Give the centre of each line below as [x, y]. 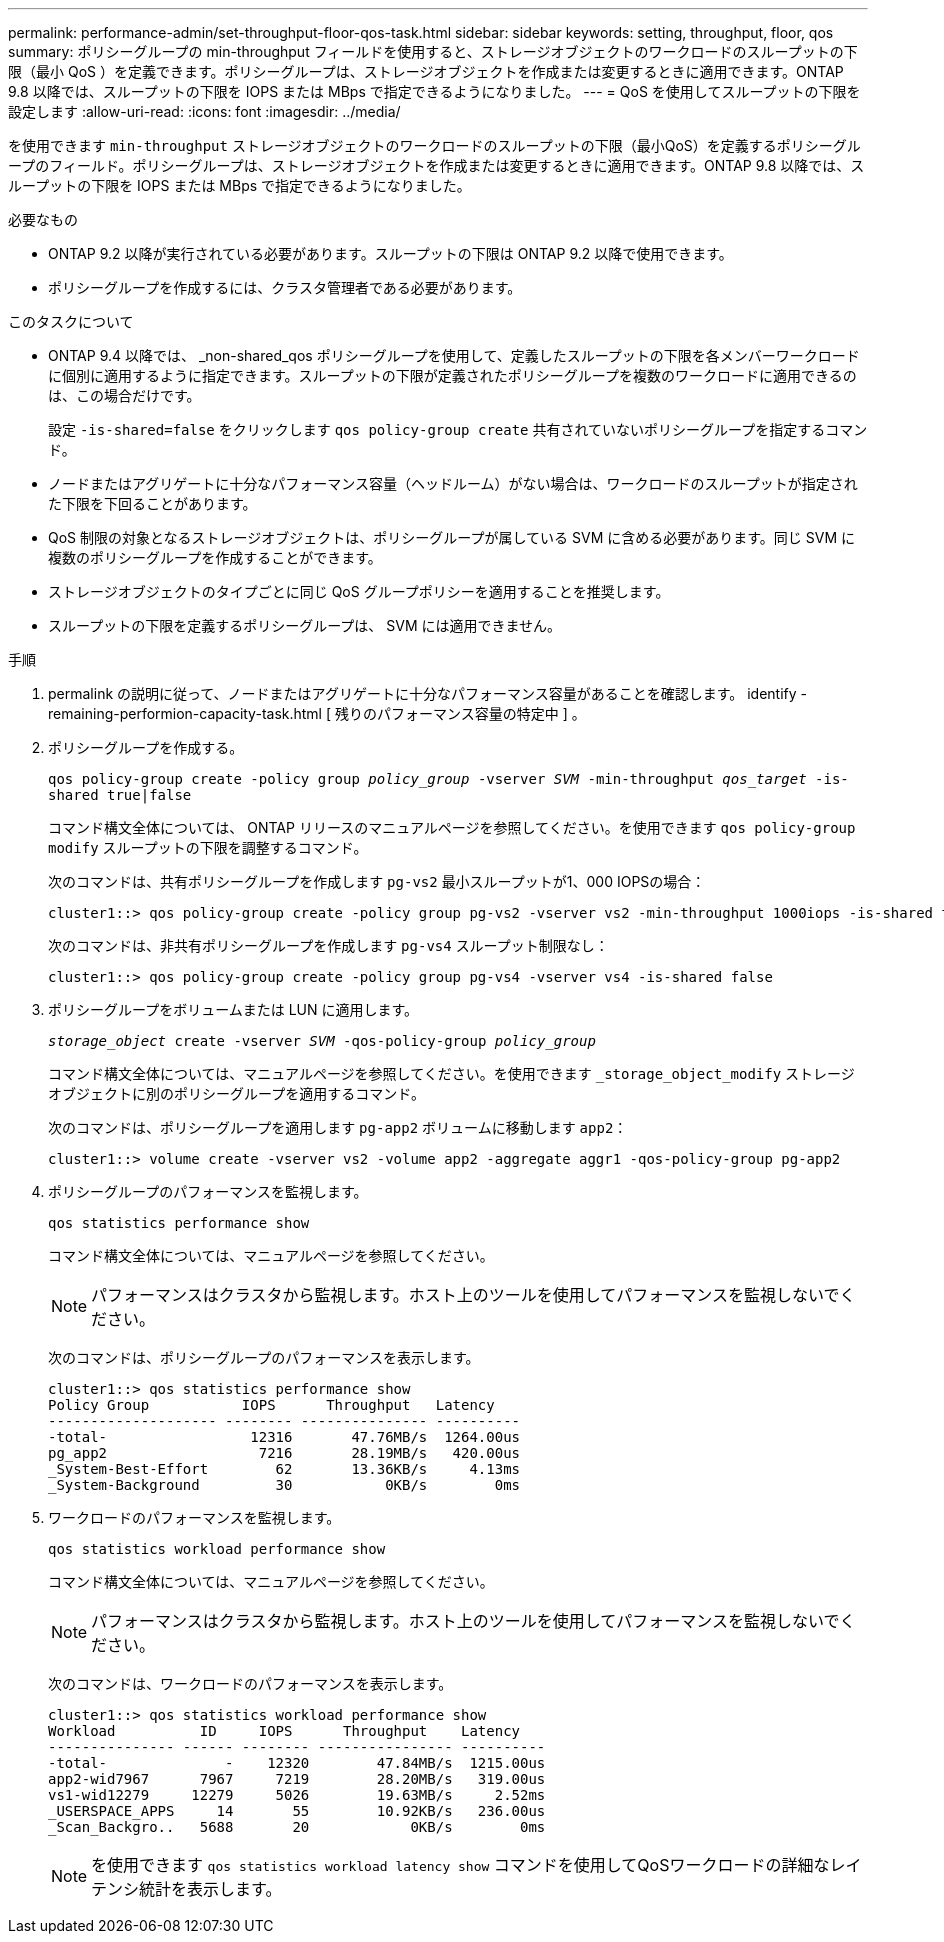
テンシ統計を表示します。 [186, 1889]
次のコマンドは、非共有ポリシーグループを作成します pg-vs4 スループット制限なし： [328, 945]
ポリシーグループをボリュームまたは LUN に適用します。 [233, 1009]
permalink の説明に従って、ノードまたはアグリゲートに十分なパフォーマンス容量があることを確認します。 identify [422, 693]
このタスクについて [71, 321]
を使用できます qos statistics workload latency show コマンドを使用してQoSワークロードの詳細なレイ [476, 1865]
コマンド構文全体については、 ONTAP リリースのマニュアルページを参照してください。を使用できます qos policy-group [452, 827]
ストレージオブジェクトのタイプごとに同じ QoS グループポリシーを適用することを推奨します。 [359, 591]
